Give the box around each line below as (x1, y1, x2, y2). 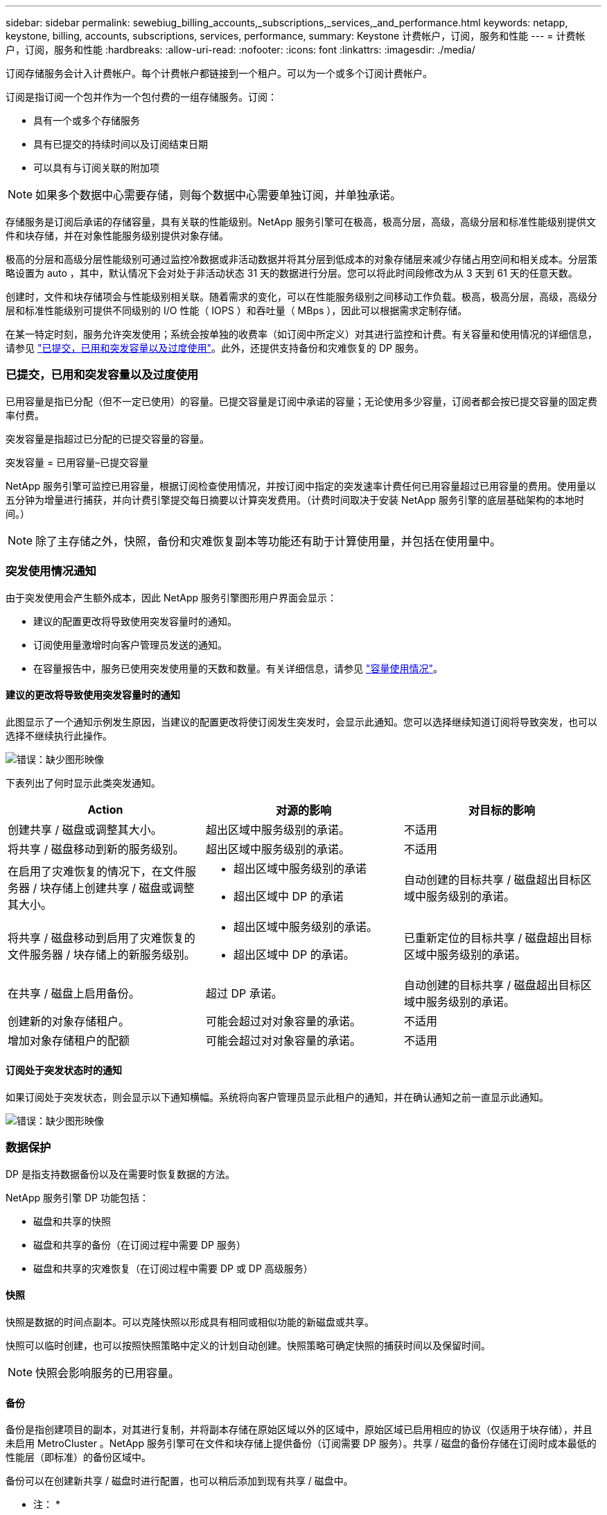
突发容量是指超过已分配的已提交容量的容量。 (6, 432, 209, 445)
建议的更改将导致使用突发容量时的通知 (6, 689, 180, 701)
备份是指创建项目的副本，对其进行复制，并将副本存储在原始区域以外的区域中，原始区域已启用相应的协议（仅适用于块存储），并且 (6, 1423, 592, 1436)
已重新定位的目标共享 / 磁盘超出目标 (403, 930, 592, 945)
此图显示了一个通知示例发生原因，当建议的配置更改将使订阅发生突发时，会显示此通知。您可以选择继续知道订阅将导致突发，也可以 (6, 715, 597, 728)
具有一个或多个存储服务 (33, 114, 140, 126)
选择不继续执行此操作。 (6, 729, 112, 742)
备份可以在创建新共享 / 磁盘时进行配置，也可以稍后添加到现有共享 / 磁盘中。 (6, 1475, 353, 1487)
